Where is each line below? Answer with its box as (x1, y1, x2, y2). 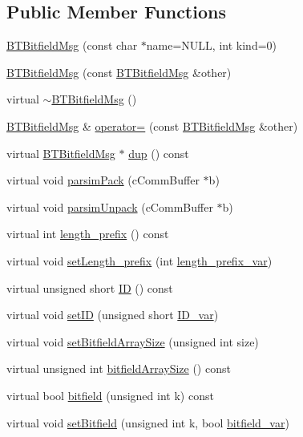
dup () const (128, 144, 189, 161)
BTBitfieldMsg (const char (6, 37, 138, 54)
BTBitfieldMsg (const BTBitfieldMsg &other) (6, 63, 232, 80)
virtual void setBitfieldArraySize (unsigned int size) (6, 333, 259, 350)
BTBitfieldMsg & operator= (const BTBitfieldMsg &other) (6, 117, 298, 134)
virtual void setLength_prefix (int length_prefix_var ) (6, 252, 273, 269)
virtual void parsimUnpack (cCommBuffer (6, 198, 213, 215)
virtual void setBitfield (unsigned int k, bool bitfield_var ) (6, 414, 289, 431)
